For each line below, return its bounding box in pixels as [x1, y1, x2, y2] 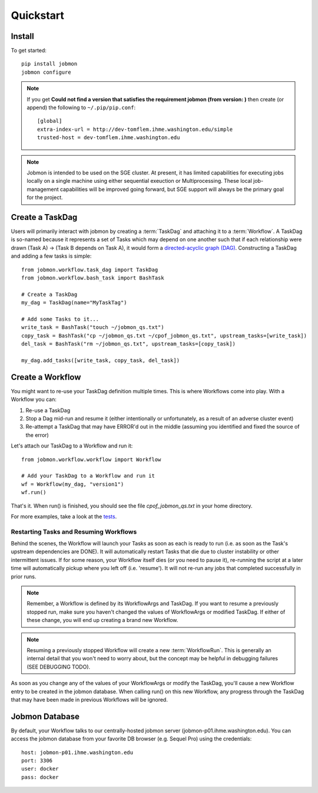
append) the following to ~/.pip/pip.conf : [26, 104, 136, 111]
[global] [37, 118, 62, 124]
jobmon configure [21, 68, 71, 75]
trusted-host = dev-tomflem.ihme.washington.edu [37, 134, 180, 141]
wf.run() [21, 489, 47, 496]
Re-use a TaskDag [25, 407, 71, 414]
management [26, 186, 59, 193]
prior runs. [11, 572, 37, 580]
